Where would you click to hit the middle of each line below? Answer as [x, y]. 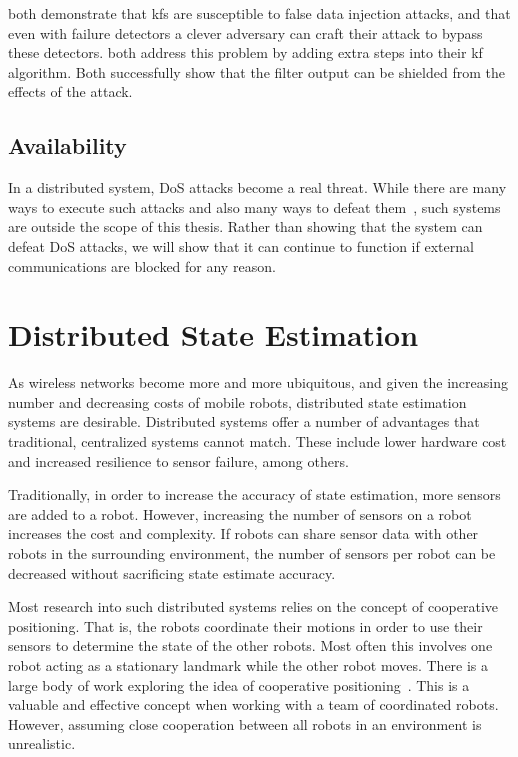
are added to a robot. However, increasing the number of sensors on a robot [240, 513]
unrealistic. [42, 743]
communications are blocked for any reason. [142, 265]
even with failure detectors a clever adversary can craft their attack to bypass [245, 32]
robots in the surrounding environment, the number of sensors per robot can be [252, 553]
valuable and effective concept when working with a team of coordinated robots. [253, 704]
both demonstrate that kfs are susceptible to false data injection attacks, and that [259, 13]
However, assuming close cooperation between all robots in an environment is [245, 723]
